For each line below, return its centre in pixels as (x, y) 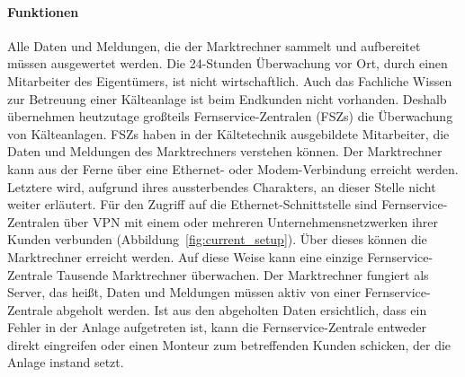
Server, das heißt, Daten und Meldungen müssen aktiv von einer (184, 292)
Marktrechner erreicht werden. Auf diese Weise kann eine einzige (185, 256)
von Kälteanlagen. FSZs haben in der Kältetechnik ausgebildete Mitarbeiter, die (228, 133)
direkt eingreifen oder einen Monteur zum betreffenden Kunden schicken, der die (229, 344)
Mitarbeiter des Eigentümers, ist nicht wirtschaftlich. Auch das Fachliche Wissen (230, 80)
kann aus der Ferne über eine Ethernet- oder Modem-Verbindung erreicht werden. (233, 168)
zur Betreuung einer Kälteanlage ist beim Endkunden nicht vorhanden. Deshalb (227, 98)
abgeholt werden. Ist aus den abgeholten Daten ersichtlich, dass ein (241, 309)
